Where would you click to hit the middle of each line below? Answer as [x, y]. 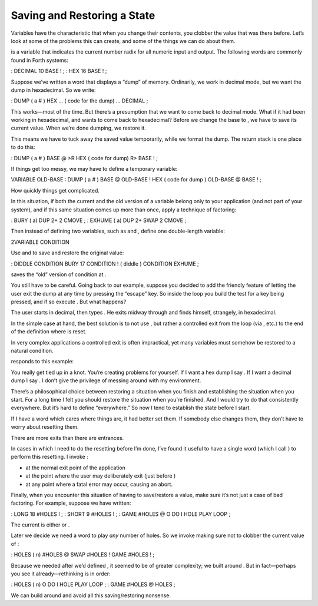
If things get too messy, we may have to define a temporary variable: [94, 169]
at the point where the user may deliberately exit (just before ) [101, 476]
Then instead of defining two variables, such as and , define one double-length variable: [118, 231]
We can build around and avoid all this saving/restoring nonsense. [91, 595]
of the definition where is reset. [49, 332]
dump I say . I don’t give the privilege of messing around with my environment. [106, 380]
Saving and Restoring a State [83, 15]
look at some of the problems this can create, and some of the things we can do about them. [123, 41]
